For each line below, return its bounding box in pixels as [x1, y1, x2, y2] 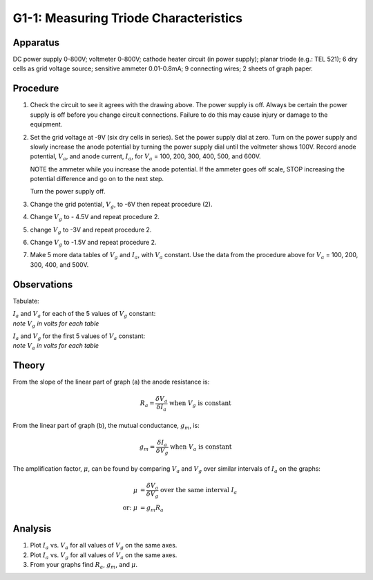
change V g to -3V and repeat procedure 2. [30, 225, 152, 235]
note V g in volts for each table [12, 319, 99, 329]
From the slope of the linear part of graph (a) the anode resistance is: [12, 377, 210, 386]
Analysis [12, 523, 52, 535]
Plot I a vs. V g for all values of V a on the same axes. [30, 550, 178, 561]
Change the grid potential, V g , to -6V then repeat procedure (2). [30, 200, 213, 210]
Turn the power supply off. [30, 187, 106, 196]
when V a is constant [170, 443, 232, 452]
